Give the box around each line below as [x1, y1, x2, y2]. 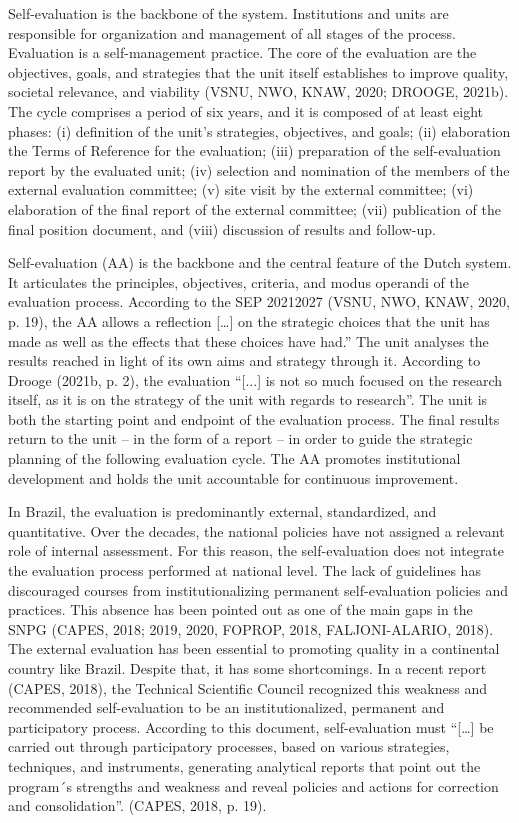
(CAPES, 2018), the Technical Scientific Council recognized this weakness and [8, 677, 487, 698]
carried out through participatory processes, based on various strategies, [8, 736, 450, 757]
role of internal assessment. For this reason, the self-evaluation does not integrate [8, 540, 505, 561]
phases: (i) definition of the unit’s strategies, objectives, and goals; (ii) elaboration [8, 120, 511, 141]
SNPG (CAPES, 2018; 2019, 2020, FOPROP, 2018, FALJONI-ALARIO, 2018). [8, 618, 494, 639]
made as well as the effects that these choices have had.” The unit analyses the [8, 330, 489, 351]
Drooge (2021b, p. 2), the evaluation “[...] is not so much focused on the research [8, 369, 503, 390]
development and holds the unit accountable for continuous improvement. [8, 467, 459, 488]
